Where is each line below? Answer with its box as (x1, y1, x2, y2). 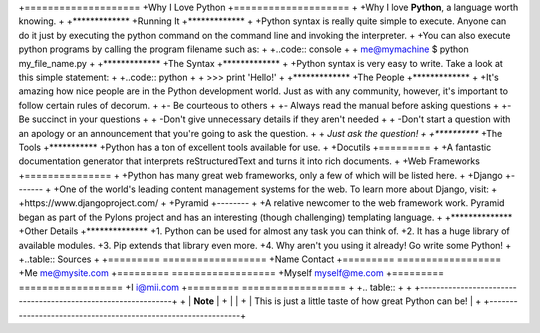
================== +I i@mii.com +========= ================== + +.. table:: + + (18, 281, 413, 293)
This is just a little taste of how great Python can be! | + (254, 295, 482, 307)
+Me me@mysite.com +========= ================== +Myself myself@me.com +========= (18, 267, 445, 279)
